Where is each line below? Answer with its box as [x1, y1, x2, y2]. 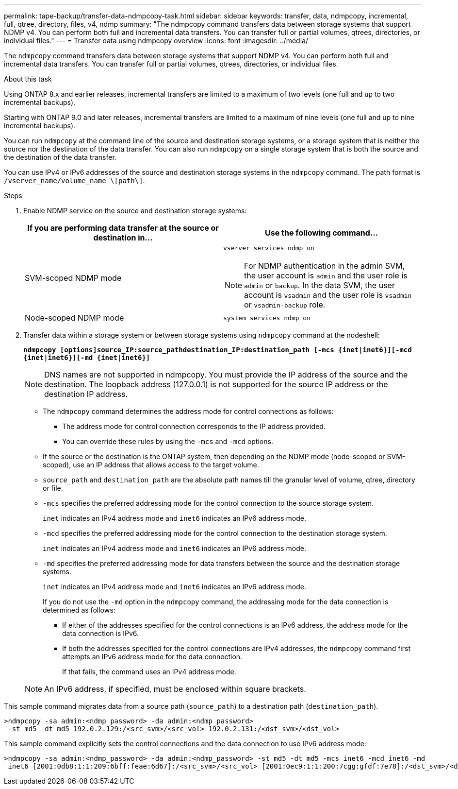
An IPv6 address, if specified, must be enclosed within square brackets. [44, 684, 306, 694]
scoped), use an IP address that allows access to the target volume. [43, 461, 259, 469]
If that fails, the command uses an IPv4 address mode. [62, 668, 236, 676]
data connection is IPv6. [62, 629, 139, 637]
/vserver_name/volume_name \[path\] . [4, 176, 145, 185]
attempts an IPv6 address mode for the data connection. [62, 652, 243, 661]
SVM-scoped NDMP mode [25, 273, 122, 283]
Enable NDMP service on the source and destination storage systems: [23, 206, 247, 215]
